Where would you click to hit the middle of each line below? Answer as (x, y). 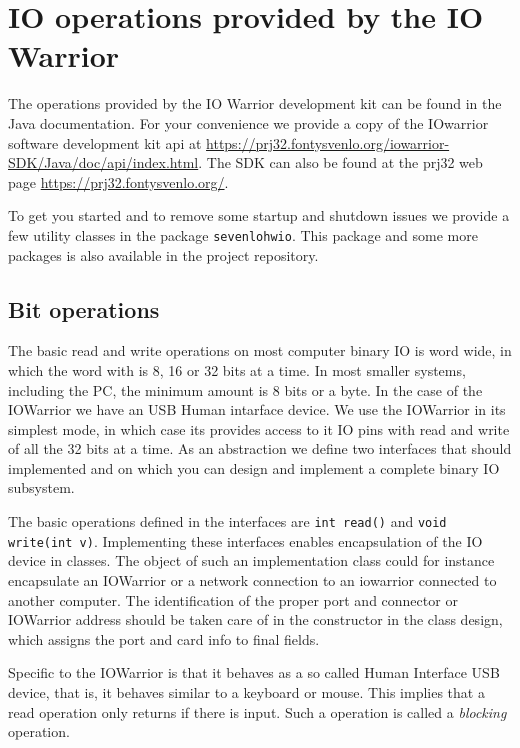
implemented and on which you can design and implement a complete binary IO (254, 467)
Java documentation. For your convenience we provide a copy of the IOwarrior (248, 122)
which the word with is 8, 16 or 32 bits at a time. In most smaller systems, (237, 369)
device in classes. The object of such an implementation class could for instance (251, 560)
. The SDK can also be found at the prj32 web (340, 162)
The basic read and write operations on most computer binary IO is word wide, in (260, 350)
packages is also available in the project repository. (163, 254)
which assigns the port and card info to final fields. (164, 638)
